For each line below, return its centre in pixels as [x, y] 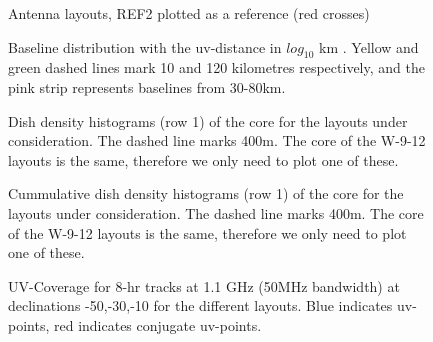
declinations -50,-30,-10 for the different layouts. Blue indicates [200, 305]
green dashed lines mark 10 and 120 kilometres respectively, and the [216, 67]
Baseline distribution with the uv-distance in [145, 46]
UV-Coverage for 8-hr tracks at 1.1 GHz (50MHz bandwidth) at [204, 285]
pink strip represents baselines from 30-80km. [147, 86]
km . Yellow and [369, 46]
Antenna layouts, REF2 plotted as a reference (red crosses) [189, 13]
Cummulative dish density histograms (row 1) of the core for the [206, 193]
